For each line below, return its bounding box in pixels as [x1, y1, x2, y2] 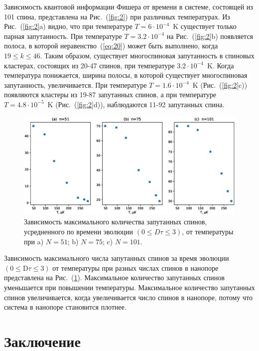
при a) [24, 236, 44, 246]
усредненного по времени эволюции [24, 226, 133, 236]
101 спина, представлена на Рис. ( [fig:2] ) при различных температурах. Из [4, 11, 230, 21]
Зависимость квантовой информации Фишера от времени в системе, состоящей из [4, 1, 253, 11]
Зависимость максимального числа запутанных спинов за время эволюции [4, 253, 229, 263]
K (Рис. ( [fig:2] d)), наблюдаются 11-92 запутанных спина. [47, 99, 225, 109]
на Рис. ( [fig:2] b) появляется [166, 30, 254, 41]
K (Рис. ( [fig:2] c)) [192, 79, 248, 90]
